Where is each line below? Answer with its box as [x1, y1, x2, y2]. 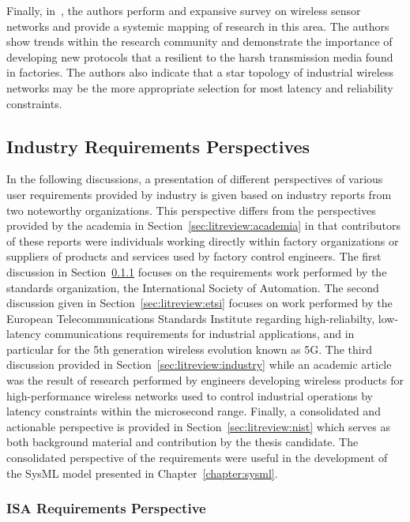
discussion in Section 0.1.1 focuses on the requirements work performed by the [6, 263, 387, 280]
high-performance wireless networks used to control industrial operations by [6, 387, 373, 404]
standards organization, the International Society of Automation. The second [6, 279, 379, 295]
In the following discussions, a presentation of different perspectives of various [6, 171, 383, 187]
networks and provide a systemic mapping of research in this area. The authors [6, 17, 389, 34]
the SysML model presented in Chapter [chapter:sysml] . [6, 464, 278, 481]
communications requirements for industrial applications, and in [44, 325, 355, 342]
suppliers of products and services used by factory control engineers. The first [6, 248, 382, 265]
